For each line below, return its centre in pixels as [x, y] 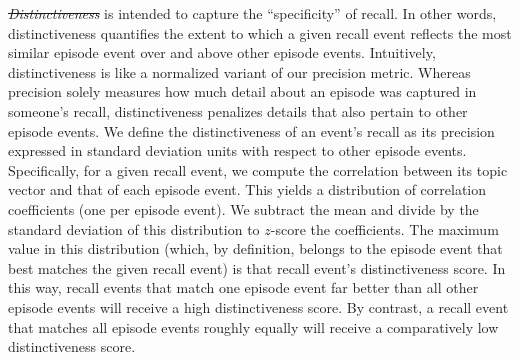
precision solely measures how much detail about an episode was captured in [242, 91]
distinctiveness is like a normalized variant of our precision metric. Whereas [239, 71]
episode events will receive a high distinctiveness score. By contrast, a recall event [258, 306]
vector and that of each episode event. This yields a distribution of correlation [247, 189]
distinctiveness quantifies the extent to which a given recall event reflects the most [260, 32]
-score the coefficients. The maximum [384, 228]
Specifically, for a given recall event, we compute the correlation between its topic [258, 169]
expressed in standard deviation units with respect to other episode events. [237, 150]
